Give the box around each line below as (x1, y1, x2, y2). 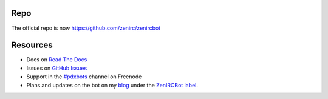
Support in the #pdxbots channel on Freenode (26, 73, 142, 80)
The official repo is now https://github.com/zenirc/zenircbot (11, 24, 161, 32)
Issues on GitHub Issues (26, 64, 87, 72)
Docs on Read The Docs (26, 56, 87, 63)
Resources (11, 40, 53, 50)
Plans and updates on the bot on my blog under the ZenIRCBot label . (26, 81, 199, 89)
